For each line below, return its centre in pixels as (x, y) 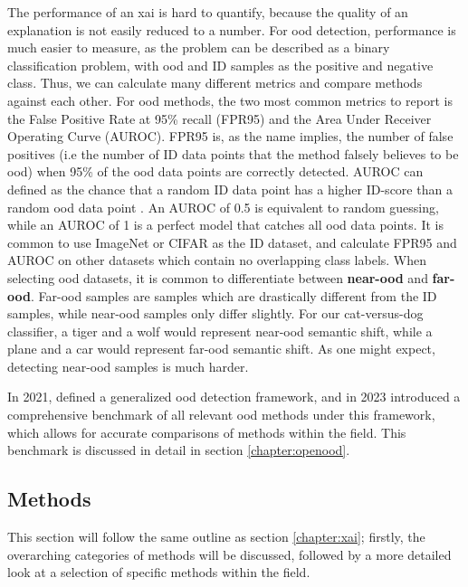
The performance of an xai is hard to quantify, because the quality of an (208, 12)
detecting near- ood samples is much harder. (128, 366)
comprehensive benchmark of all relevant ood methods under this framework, (221, 415)
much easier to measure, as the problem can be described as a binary (199, 47)
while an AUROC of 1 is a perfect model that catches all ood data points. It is (225, 225)
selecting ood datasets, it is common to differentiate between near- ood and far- (231, 277)
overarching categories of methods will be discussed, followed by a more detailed (229, 554)
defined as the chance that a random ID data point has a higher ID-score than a (230, 189)
